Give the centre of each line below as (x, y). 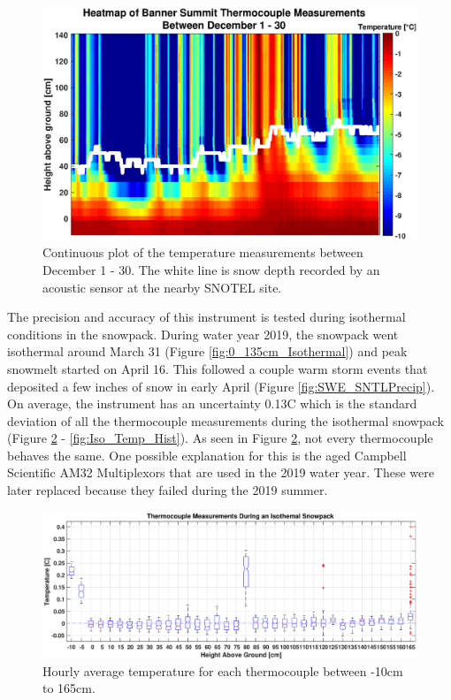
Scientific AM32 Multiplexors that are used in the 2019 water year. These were (221, 472)
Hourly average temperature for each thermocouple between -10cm (223, 670)
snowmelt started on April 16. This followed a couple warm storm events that (218, 368)
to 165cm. (69, 688)
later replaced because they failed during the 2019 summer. (168, 490)
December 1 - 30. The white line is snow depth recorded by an (211, 269)
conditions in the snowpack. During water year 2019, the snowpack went (203, 334)
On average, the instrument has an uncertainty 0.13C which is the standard (212, 403)
